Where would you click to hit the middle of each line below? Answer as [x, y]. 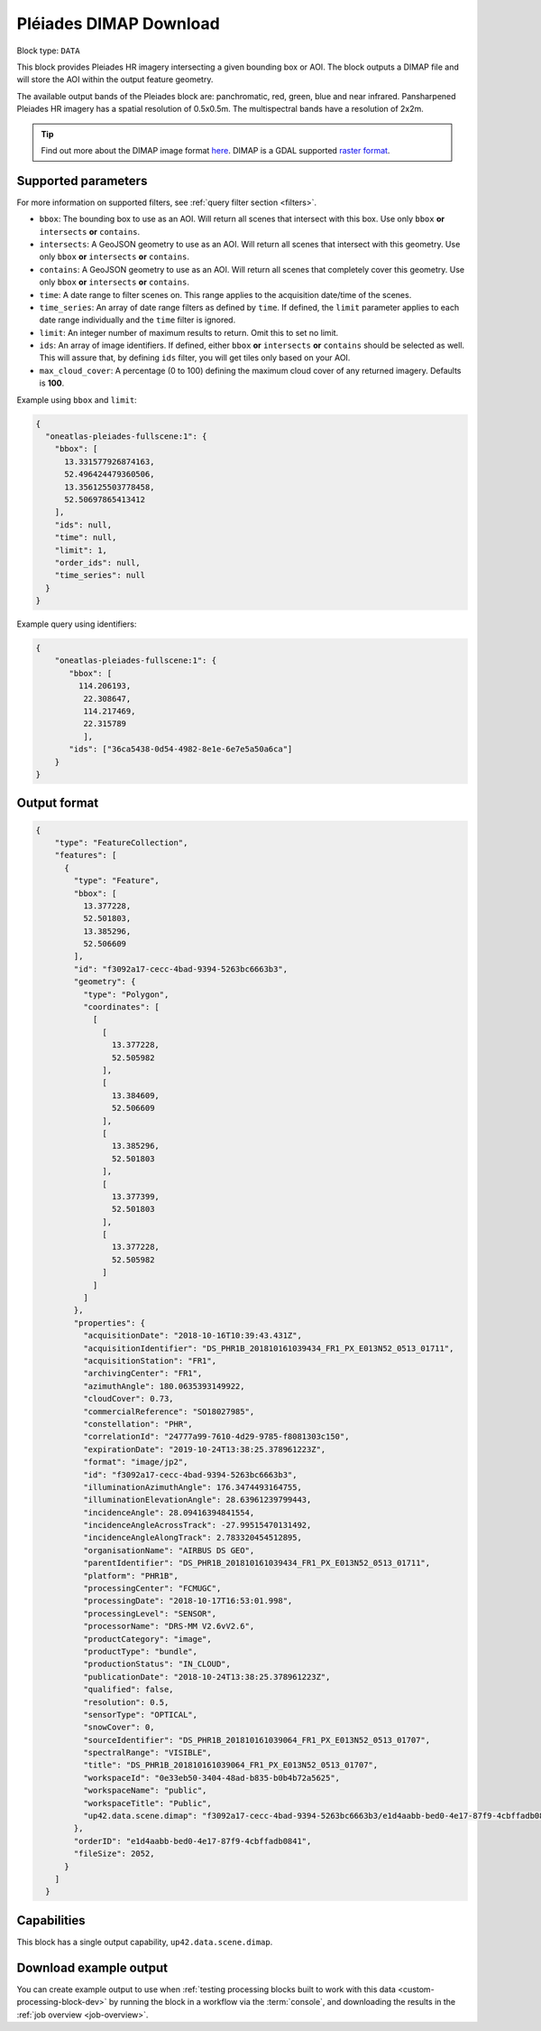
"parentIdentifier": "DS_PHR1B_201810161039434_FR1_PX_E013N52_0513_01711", [257, 1563]
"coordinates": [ [121, 1007]
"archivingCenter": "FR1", [142, 1374]
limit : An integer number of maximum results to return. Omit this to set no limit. [189, 332]
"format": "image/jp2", [135, 1462]
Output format [58, 803]
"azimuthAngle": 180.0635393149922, [164, 1386]
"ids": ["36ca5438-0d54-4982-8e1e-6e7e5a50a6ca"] [181, 749]
